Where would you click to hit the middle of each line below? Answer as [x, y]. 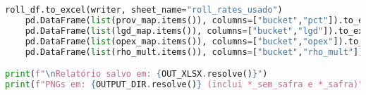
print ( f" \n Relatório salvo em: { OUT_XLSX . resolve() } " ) [136, 74]
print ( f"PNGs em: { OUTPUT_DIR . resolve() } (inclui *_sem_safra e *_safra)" [184, 84]
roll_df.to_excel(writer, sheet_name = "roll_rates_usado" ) [144, 10]
